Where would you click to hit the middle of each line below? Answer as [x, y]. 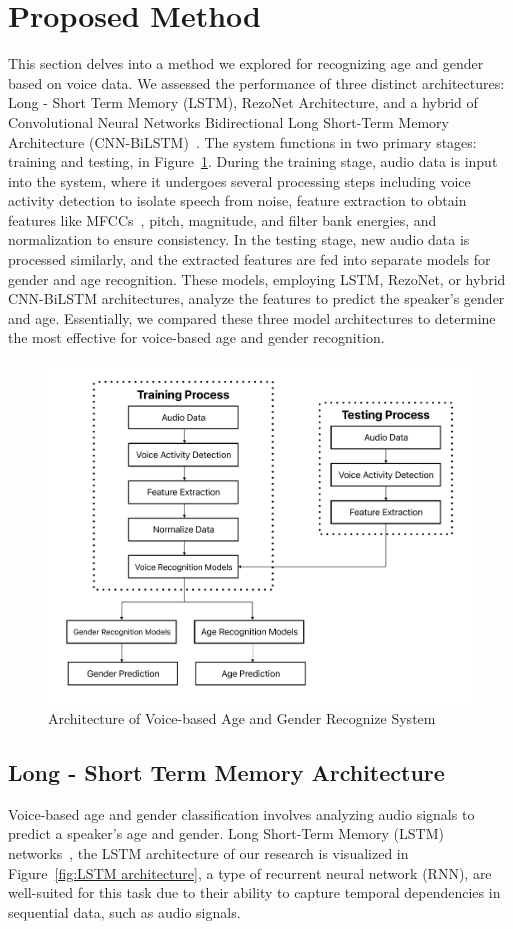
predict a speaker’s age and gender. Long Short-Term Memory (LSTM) [226, 833]
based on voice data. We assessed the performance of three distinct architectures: [256, 82]
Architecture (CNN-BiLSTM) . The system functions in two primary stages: [242, 141]
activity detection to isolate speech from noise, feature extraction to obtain [237, 200]
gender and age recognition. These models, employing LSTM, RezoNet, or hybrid [257, 278]
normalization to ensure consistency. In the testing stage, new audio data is [239, 239]
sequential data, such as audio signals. [124, 911]
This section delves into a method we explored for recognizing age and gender [246, 63]
